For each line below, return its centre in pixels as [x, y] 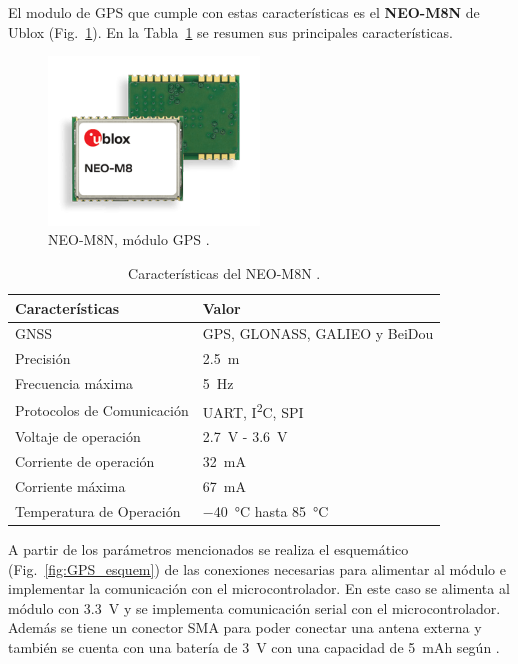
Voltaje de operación [78, 436]
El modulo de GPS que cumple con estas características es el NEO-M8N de [244, 12]
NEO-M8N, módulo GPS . [129, 239]
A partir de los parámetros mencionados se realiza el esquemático [208, 549]
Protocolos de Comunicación [102, 409]
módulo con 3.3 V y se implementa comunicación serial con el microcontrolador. [254, 607]
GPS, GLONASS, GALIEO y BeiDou [318, 333]
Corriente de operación [85, 461]
